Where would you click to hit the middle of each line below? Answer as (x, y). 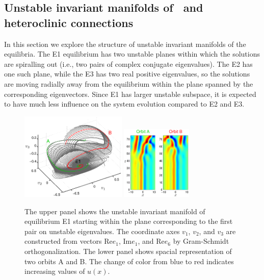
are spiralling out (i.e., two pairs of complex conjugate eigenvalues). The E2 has (128, 63)
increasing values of (55, 271)
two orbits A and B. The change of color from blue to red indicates (129, 261)
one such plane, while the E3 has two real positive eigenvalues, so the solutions (127, 74)
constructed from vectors (63, 241)
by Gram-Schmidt (201, 241)
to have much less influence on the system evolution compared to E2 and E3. (124, 104)
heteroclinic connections (69, 22)
